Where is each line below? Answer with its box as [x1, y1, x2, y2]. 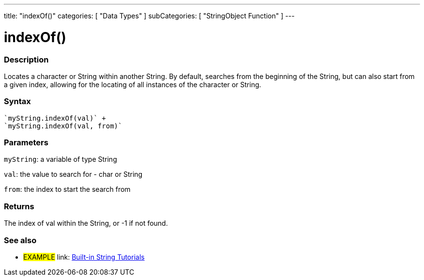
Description [4, 54, 49, 64]
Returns [4, 201, 34, 211]
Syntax [4, 96, 31, 107]
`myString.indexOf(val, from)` [4, 122, 122, 130]
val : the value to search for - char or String [4, 170, 143, 179]
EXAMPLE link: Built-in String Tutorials [23, 252, 145, 261]
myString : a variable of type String [4, 155, 117, 164]
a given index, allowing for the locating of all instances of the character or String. [4, 80, 261, 89]
